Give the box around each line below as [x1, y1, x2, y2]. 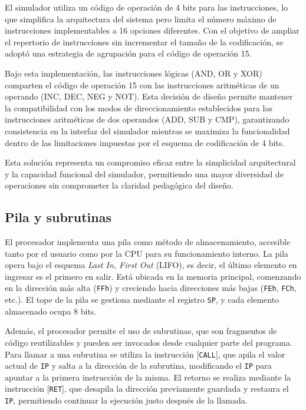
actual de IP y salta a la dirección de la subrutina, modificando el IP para [5, 359, 272, 372]
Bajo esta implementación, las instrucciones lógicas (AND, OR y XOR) [5, 67, 262, 79]
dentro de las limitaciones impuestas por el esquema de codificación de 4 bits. [5, 136, 285, 148]
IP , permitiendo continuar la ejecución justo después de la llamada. [5, 394, 248, 406]
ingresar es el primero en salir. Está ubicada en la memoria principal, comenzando [5, 270, 301, 282]
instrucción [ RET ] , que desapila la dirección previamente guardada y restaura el [5, 382, 289, 395]
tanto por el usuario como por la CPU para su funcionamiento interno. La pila [5, 247, 289, 259]
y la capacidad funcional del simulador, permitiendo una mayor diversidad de [5, 167, 284, 180]
